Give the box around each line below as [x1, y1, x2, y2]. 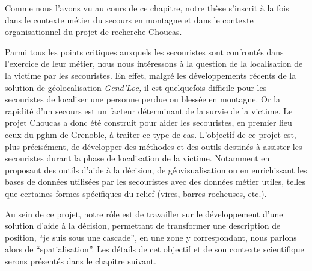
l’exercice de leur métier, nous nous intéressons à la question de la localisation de [5, 57, 303, 70]
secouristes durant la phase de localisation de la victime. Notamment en [5, 152, 270, 164]
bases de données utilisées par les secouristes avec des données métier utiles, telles [5, 175, 305, 188]
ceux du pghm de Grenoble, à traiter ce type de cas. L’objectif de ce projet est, [5, 128, 296, 140]
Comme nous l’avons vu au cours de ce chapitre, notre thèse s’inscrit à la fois [5, 2, 289, 14]
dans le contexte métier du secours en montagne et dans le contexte [5, 13, 254, 26]
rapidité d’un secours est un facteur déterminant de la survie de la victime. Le [5, 104, 293, 117]
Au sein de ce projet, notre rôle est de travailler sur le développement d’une [5, 207, 283, 220]
